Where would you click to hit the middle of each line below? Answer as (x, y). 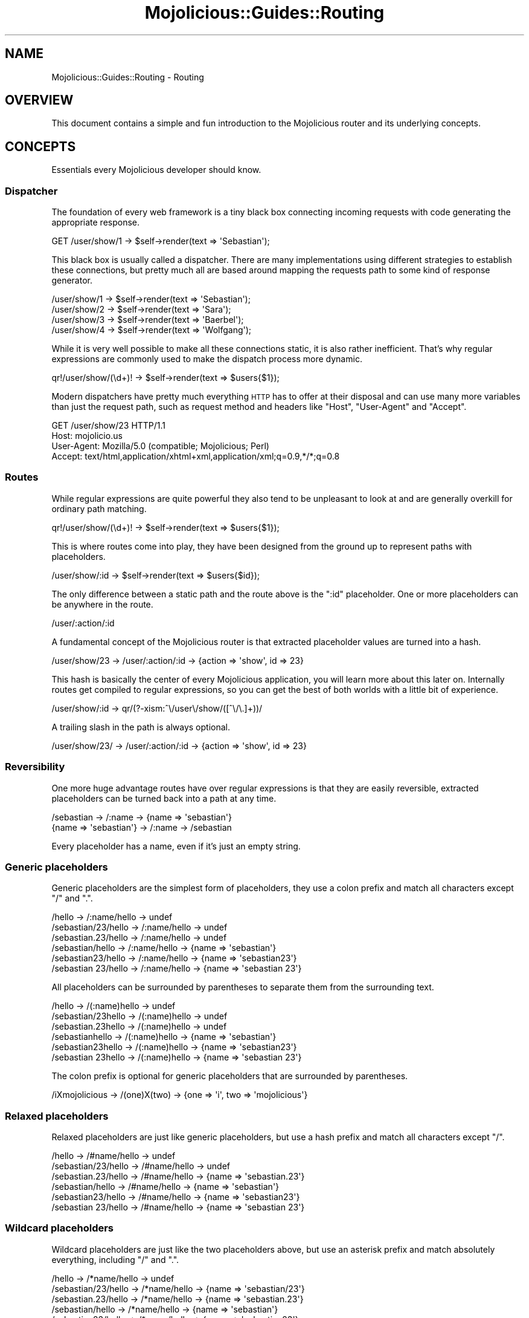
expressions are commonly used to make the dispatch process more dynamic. (207, 359)
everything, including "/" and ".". (115, 1259)
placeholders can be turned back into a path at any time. (164, 798)
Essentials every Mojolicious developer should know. (156, 170)
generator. (72, 281)
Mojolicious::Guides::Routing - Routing (128, 77)
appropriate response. (96, 222)
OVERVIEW (39, 100)
